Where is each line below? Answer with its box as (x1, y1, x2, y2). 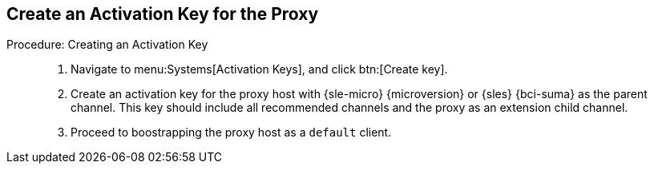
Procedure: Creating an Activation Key (6, 38, 208, 52)
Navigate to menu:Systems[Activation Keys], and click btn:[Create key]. (71, 62, 448, 77)
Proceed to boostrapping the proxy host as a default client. (71, 125, 392, 140)
